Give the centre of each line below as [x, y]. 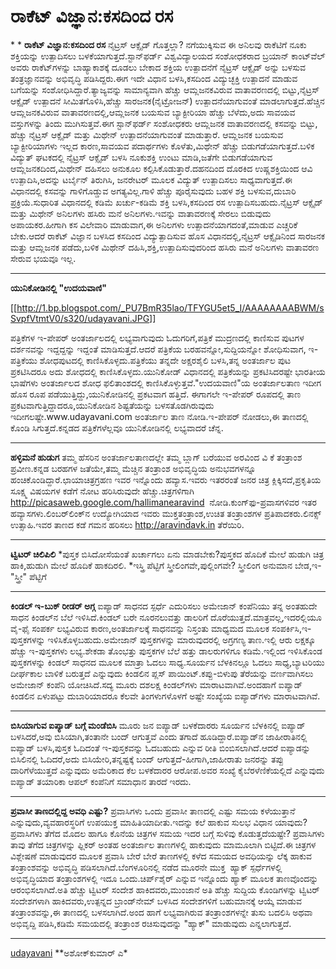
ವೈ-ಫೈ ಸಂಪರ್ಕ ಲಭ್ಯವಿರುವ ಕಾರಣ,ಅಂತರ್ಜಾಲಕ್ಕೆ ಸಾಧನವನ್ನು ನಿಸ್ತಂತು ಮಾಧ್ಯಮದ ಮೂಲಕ [140, 628]
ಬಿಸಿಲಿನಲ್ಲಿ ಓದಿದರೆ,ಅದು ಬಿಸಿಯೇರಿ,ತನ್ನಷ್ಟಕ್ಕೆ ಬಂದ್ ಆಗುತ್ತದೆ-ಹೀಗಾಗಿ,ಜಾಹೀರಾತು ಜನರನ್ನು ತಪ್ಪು [147, 759]
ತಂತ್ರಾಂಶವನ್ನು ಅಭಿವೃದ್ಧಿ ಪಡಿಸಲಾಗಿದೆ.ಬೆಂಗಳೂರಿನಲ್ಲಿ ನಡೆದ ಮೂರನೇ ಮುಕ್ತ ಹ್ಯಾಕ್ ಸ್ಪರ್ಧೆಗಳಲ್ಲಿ [146, 867]
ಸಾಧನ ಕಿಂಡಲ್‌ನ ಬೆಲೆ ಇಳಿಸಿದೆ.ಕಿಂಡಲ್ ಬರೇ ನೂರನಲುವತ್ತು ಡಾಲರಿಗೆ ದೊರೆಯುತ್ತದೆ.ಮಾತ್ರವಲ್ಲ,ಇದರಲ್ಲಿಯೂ [166, 617]
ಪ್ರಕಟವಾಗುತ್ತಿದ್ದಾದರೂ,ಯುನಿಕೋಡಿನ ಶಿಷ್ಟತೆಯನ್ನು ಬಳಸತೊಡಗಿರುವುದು [112, 405]
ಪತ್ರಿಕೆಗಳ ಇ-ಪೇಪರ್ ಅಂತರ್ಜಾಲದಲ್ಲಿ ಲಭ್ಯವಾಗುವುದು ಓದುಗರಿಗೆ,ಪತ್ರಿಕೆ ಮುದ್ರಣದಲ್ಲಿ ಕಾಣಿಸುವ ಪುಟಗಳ [157, 337]
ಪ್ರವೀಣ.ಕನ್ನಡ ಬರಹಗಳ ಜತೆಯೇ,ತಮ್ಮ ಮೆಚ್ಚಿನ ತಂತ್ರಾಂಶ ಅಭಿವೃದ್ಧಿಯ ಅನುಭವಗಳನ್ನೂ [133, 468]
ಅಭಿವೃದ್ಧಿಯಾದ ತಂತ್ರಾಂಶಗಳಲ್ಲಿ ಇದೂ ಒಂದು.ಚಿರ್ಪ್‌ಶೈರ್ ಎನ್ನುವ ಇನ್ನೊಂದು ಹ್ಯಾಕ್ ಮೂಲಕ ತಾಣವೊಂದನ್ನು [164, 878]
